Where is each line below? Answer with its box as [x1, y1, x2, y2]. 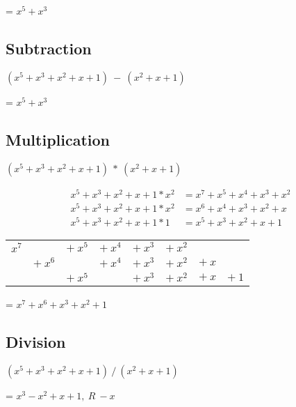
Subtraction [6, 37, 92, 59]
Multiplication [6, 128, 110, 150]
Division [6, 331, 66, 353]
